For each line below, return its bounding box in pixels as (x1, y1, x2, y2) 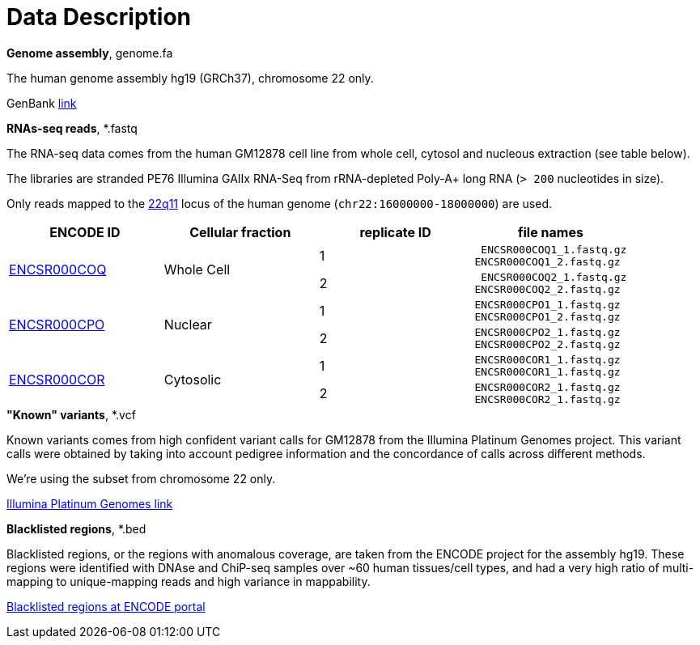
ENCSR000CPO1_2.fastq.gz (474, 310, 621, 323)
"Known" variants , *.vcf (6, 407, 136, 422)
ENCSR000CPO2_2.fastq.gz (474, 337, 621, 350)
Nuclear (163, 316, 212, 333)
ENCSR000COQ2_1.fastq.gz (481, 270, 627, 283)
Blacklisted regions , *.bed (6, 521, 146, 536)
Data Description (6, 3, 192, 31)
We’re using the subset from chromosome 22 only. (6, 471, 276, 486)
